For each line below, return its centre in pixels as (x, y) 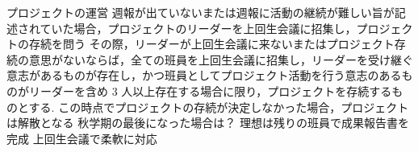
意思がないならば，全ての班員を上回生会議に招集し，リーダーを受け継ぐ (221, 59)
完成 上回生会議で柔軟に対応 (82, 138)
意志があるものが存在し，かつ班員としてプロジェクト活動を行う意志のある (204, 75)
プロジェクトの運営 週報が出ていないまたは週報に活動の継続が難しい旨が (201, 12)
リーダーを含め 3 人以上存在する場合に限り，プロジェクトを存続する (210, 90)
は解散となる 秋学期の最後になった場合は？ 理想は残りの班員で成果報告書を (208, 123)
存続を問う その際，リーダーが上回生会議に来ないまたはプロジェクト (211, 44)
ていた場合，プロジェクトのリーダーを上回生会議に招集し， (198, 28)
